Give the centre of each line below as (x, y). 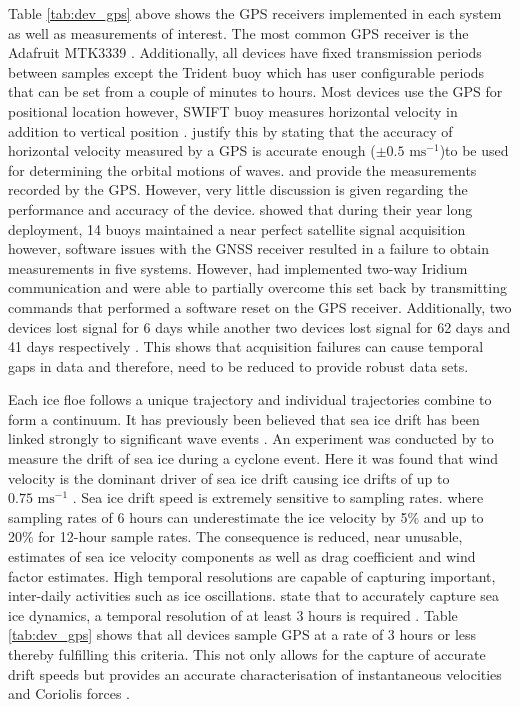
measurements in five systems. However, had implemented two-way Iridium (238, 267)
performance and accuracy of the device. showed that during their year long (240, 208)
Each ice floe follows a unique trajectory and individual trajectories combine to (250, 399)
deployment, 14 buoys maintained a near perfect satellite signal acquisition (237, 228)
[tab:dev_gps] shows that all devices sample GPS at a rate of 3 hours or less (242, 634)
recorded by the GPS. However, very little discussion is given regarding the (238, 189)
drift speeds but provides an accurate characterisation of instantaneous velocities (255, 673)
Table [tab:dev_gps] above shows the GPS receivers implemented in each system (255, 13)
